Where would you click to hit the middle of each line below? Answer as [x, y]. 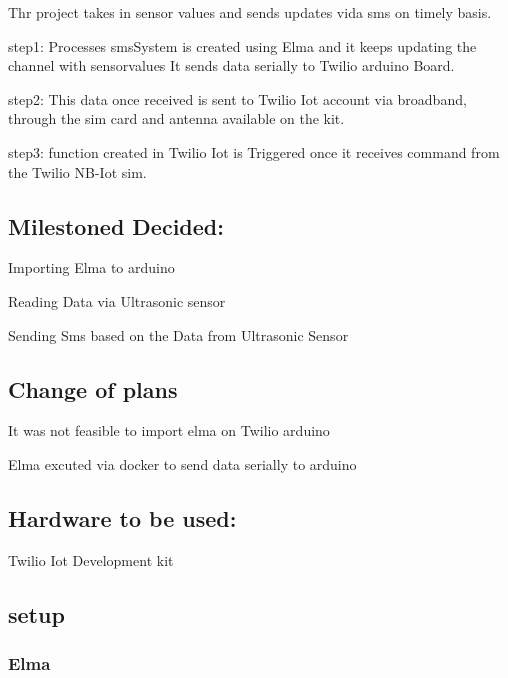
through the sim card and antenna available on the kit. [176, 118]
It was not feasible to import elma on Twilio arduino [169, 430]
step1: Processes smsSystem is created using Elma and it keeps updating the [242, 45]
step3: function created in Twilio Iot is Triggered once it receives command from [254, 151]
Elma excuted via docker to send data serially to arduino [182, 463]
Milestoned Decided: [116, 225]
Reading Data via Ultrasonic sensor [117, 300]
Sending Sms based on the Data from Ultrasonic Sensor [178, 334]
